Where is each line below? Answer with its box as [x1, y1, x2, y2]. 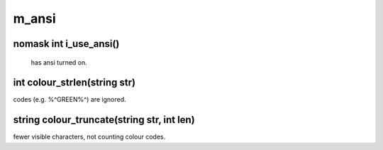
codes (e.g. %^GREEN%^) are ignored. [13, 95, 127, 104]
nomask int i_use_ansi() [13, 38, 120, 50]
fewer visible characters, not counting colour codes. [13, 132, 166, 141]
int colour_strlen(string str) [13, 77, 136, 89]
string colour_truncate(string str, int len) [13, 114, 195, 126]
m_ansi [13, 11, 56, 26]
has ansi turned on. [30, 58, 88, 67]
